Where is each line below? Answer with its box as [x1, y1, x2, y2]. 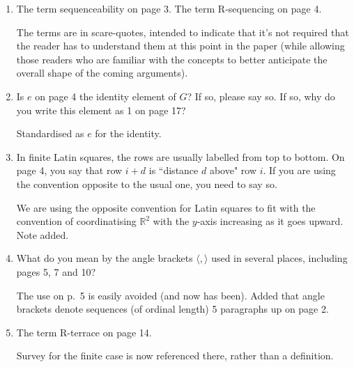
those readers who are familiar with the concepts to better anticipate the [16, 52, 328, 66]
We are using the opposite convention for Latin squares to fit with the [16, 200, 316, 214]
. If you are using [263, 163, 336, 178]
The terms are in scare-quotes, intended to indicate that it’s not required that [16, 24, 349, 39]
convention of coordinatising [16, 214, 137, 228]
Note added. [16, 227, 69, 242]
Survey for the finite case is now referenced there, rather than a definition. [16, 348, 334, 363]
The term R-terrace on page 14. [16, 325, 152, 339]
